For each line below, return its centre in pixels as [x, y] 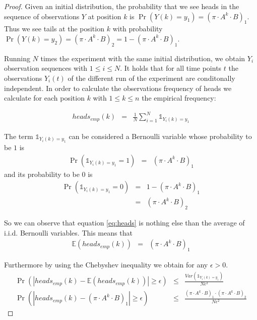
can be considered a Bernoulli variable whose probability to [160, 136]
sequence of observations [42, 16]
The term [19, 136]
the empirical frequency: [179, 98]
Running [17, 58]
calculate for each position [44, 98]
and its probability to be [42, 174]
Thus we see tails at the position [54, 29]
